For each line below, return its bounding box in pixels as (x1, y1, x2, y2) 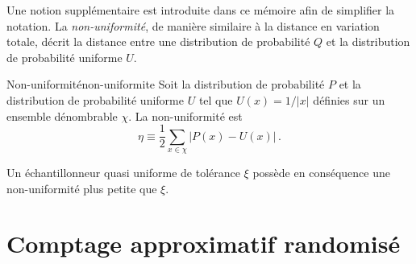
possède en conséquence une (252, 164, 390, 181)
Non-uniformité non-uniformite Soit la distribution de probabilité (6, 76, 325, 93)
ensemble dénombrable (6, 107, 118, 124)
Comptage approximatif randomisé (6, 227, 401, 260)
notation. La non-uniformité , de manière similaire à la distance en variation (6, 17, 380, 34)
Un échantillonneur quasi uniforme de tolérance (6, 164, 240, 181)
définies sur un (313, 91, 385, 108)
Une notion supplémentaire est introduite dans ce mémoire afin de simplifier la (6, 2, 395, 18)
